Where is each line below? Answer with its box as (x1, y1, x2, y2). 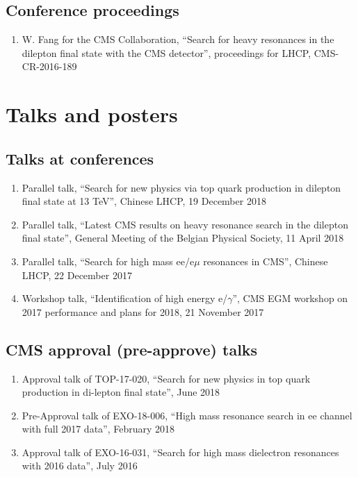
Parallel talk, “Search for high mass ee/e (22, 253, 195, 268)
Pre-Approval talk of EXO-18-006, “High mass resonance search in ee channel (22, 408, 352, 422)
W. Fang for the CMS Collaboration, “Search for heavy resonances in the (22, 32, 334, 47)
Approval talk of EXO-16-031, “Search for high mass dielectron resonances (22, 444, 339, 459)
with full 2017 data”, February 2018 (22, 421, 175, 436)
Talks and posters (6, 100, 178, 128)
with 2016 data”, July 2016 (22, 458, 138, 473)
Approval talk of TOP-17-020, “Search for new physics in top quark (22, 371, 311, 385)
